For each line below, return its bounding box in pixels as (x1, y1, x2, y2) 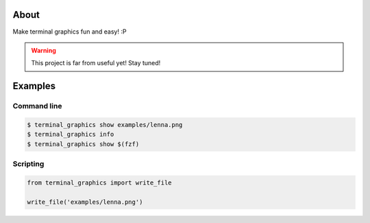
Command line (12, 102, 62, 111)
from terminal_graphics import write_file (27, 178, 172, 187)
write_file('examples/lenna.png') (27, 198, 143, 206)
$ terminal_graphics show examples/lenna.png (27, 121, 183, 128)
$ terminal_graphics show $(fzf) (27, 140, 140, 148)
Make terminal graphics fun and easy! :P (12, 27, 127, 36)
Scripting (12, 159, 45, 168)
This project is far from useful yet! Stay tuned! (31, 59, 161, 67)
